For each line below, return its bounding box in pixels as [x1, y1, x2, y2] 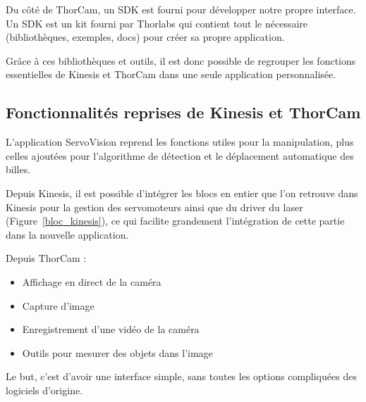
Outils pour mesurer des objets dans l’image [22, 345, 213, 360]
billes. [6, 162, 31, 177]
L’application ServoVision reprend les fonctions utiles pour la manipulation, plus [6, 134, 354, 149]
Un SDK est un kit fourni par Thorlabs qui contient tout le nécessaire [6, 15, 308, 30]
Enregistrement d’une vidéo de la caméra [22, 322, 200, 337]
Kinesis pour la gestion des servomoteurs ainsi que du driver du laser [6, 199, 303, 214]
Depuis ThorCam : [6, 251, 87, 265]
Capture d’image [22, 298, 94, 313]
